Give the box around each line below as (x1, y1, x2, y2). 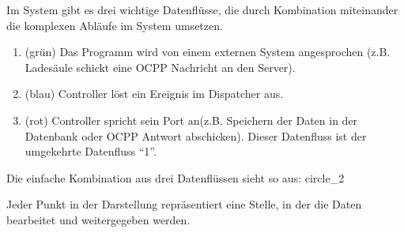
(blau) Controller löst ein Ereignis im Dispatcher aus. (25, 85, 284, 102)
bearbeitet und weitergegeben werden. (6, 211, 191, 227)
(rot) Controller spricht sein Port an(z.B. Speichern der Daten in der (25, 111, 358, 128)
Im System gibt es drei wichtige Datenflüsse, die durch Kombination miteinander (6, 2, 398, 17)
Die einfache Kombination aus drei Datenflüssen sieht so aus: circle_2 (6, 169, 345, 186)
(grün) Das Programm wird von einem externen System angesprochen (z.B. (25, 43, 391, 60)
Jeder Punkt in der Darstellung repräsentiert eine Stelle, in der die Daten (6, 196, 362, 212)
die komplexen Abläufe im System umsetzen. (6, 17, 223, 33)
